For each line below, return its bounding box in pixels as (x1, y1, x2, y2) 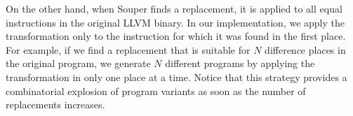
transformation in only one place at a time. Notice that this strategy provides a (6, 69, 347, 84)
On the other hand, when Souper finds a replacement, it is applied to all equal (6, 1, 342, 15)
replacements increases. (6, 97, 105, 112)
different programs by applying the (165, 56, 315, 71)
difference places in (265, 42, 346, 57)
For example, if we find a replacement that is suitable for (6, 42, 251, 57)
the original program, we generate (6, 56, 151, 71)
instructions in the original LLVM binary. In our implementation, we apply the (6, 15, 345, 29)
